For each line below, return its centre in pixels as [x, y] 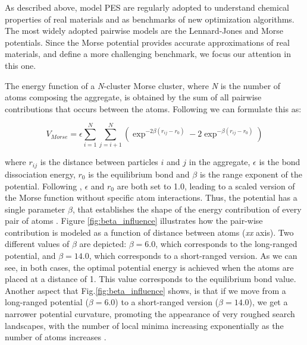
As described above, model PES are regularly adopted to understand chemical [147, 7]
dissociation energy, [40, 174]
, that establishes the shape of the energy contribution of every [187, 209]
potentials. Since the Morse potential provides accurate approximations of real [147, 42]
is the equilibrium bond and [139, 174]
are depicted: [103, 244]
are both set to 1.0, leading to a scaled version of [206, 186]
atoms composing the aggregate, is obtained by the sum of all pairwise [133, 97]
